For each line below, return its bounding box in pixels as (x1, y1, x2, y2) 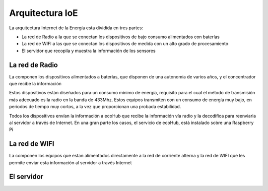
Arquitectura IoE (9, 7, 78, 18)
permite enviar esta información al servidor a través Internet (9, 159, 132, 166)
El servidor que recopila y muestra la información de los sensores (21, 48, 156, 54)
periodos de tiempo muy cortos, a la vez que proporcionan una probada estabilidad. (9, 104, 181, 110)
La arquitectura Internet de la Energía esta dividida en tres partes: (9, 25, 143, 31)
